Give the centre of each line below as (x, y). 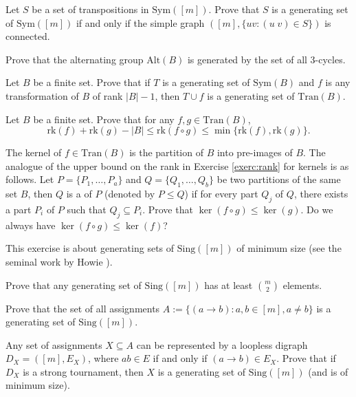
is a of (79, 194)
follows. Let (30, 179)
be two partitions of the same (279, 179)
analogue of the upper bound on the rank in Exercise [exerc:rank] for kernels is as (177, 165)
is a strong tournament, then (83, 371)
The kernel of (34, 152)
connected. (28, 36)
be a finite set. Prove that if (92, 82)
